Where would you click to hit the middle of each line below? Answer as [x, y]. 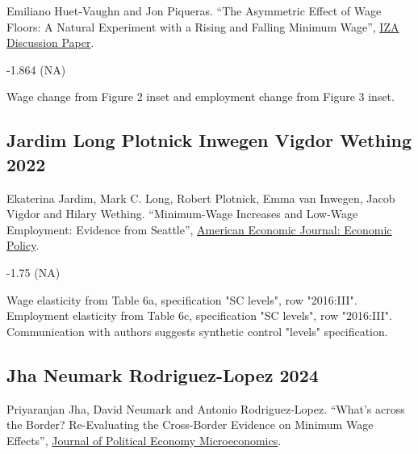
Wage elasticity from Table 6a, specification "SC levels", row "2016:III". [182, 299]
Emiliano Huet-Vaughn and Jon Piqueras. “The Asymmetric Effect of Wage [194, 11]
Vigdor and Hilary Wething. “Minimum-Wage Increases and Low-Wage [182, 214]
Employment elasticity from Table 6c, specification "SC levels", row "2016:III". [199, 315]
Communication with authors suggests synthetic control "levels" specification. [197, 331]
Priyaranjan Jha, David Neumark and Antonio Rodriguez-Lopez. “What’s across [206, 408]
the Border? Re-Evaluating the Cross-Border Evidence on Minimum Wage [190, 425]
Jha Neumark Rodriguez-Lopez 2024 [163, 374]
